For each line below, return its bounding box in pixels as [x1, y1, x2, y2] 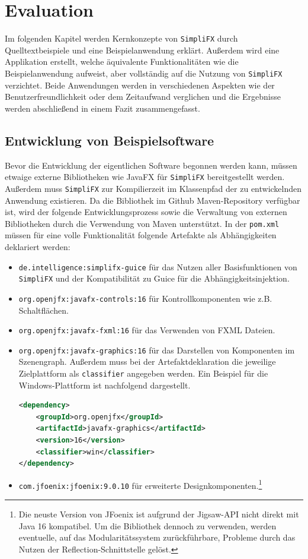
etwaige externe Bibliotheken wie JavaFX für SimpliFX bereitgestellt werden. [5, 170, 285, 183]
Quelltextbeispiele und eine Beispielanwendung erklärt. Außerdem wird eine [5, 43, 280, 56]
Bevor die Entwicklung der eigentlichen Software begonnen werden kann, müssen [5, 159, 297, 171]
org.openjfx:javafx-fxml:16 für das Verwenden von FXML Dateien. [18, 324, 275, 336]
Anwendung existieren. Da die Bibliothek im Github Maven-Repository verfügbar [5, 194, 300, 206]
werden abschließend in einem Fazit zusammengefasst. [5, 102, 200, 114]
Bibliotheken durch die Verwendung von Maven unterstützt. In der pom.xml [5, 217, 280, 229]
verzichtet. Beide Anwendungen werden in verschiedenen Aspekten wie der [5, 78, 275, 91]
